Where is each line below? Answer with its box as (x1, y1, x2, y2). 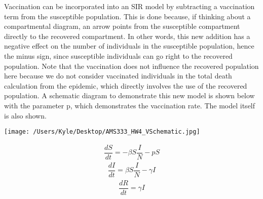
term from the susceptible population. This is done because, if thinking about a (4, 11, 251, 21)
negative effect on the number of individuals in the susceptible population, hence (4, 41, 254, 51)
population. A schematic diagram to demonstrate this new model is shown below (4, 90, 255, 101)
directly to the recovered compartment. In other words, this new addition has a (4, 30, 250, 41)
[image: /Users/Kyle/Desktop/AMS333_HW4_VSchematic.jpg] (4, 128, 200, 136)
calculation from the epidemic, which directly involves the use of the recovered (4, 80, 247, 91)
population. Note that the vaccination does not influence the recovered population (4, 60, 259, 71)
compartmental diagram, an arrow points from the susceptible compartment (4, 21, 240, 31)
